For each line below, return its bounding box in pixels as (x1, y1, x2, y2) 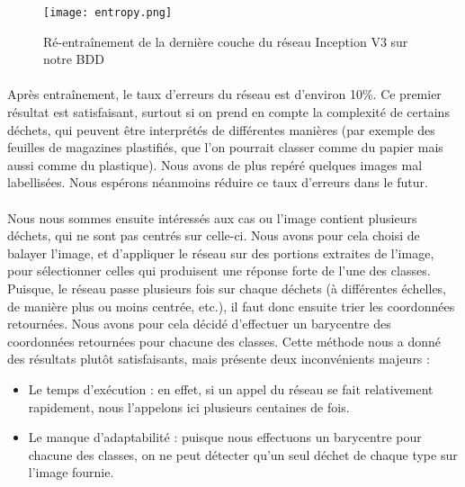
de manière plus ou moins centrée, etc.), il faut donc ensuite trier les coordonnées (7, 296, 455, 315)
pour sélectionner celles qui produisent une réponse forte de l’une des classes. (7, 261, 431, 280)
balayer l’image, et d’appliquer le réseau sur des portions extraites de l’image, (7, 243, 434, 262)
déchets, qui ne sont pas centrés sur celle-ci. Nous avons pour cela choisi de (7, 226, 420, 245)
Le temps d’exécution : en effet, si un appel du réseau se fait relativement (28, 379, 434, 398)
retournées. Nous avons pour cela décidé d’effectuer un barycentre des (7, 314, 391, 333)
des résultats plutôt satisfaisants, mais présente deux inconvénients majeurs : (7, 349, 430, 368)
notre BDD (43, 50, 104, 68)
